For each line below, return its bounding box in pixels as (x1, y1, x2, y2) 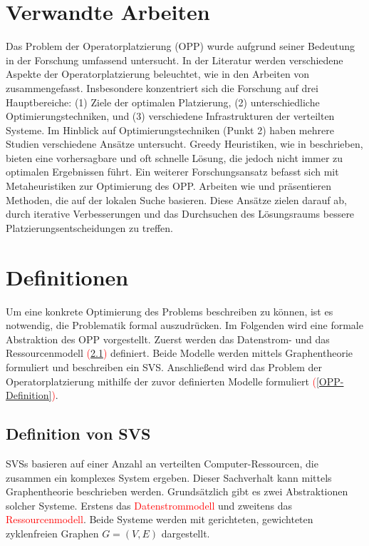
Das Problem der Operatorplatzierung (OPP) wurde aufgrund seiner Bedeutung (6, 39, 355, 54)
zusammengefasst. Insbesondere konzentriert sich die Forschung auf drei (6, 80, 318, 95)
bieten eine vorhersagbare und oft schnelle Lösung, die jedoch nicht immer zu (6, 150, 343, 165)
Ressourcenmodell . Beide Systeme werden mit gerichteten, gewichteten (6, 512, 313, 527)
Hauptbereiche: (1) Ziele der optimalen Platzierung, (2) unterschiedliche (6, 94, 320, 109)
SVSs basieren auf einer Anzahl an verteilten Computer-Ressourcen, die (6, 455, 318, 470)
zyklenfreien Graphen (6, 525, 99, 540)
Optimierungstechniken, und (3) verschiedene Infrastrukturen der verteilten (6, 108, 335, 123)
